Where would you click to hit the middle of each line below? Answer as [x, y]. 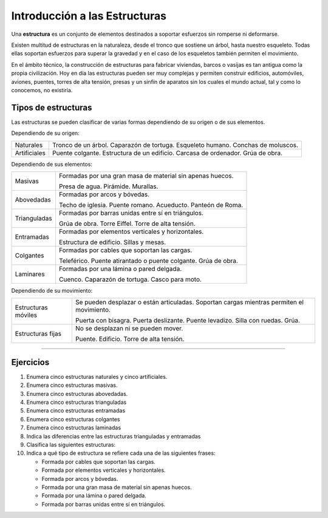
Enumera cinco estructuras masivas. [72, 385]
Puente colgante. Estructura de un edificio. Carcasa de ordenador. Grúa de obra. [167, 153]
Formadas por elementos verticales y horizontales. [131, 231]
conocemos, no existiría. [42, 90]
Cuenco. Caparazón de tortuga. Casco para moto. [130, 279]
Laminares [30, 274]
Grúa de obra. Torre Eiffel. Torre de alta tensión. [127, 223]
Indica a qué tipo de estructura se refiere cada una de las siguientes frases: [121, 453]
